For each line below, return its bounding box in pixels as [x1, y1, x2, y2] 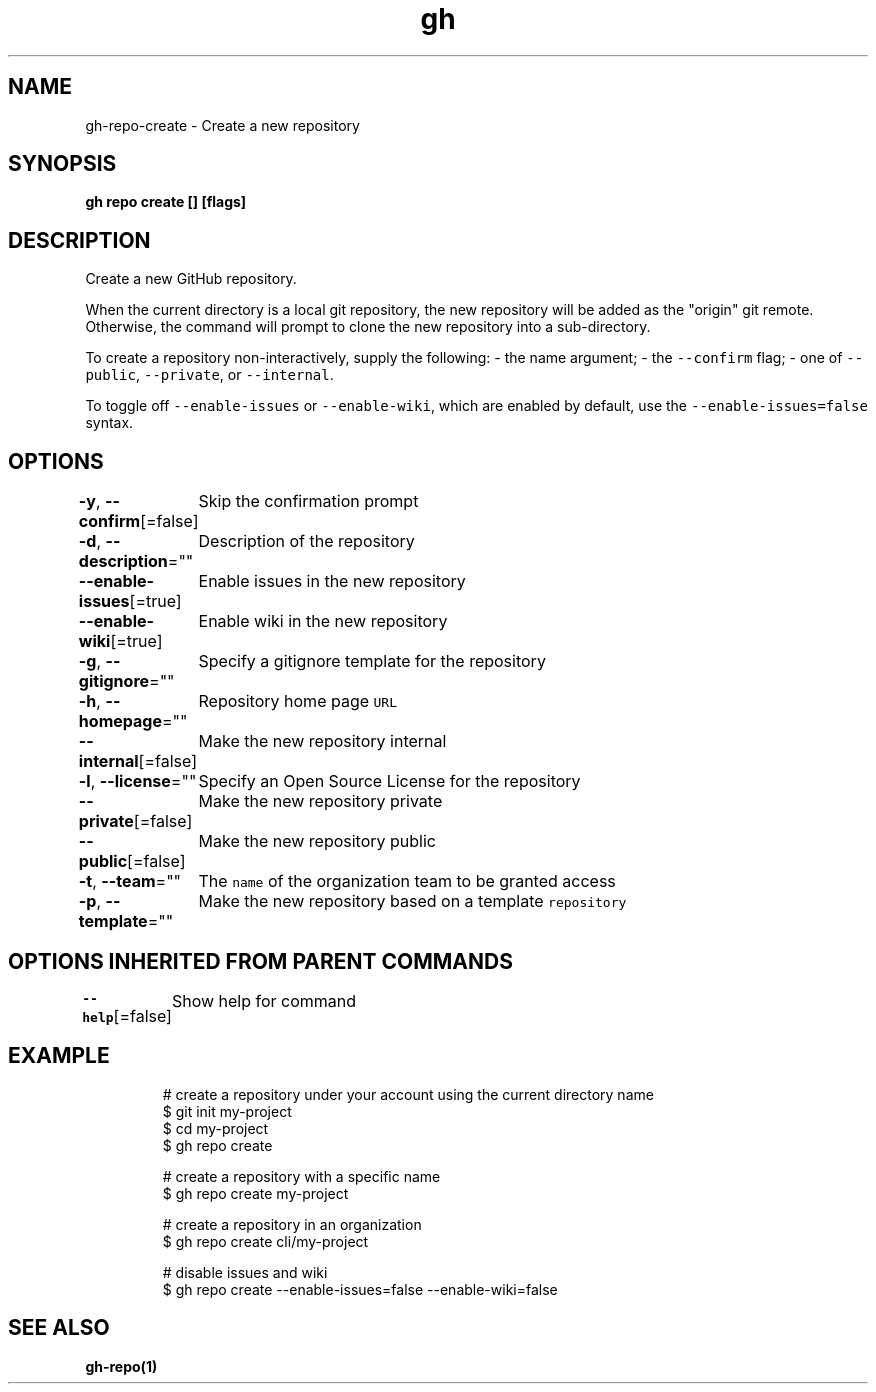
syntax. [85, 414, 134, 432]
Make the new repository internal [198, 731, 447, 752]
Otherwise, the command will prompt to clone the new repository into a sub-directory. [85, 318, 651, 336]
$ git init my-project [162, 1102, 292, 1120]
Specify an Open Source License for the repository [198, 771, 581, 792]
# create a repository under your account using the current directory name [162, 1085, 654, 1103]
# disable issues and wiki [162, 1263, 328, 1281]
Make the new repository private [198, 791, 443, 812]
